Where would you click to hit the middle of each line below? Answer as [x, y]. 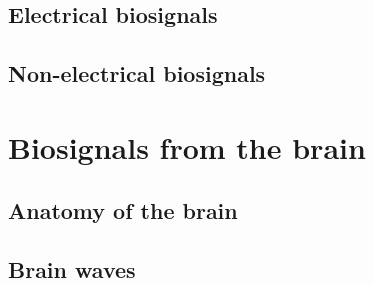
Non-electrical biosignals [137, 73]
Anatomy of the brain [123, 210]
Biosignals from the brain [187, 146]
